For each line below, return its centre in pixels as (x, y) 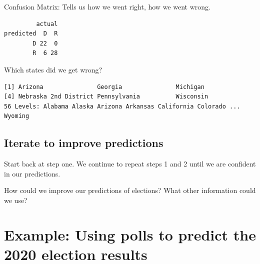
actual (47, 24)
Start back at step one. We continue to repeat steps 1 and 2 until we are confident (130, 164)
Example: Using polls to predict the (130, 234)
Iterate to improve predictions (84, 143)
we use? (16, 200)
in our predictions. (32, 173)
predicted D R (31, 34)
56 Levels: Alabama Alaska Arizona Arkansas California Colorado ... (122, 106)
